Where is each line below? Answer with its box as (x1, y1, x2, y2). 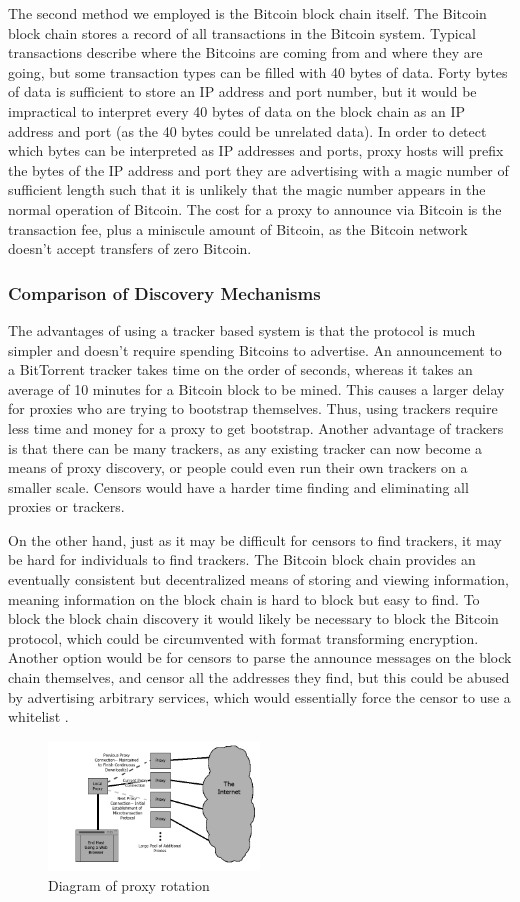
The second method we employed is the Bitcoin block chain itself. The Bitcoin (8, 3, 487, 23)
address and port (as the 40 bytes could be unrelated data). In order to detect (8, 120, 487, 141)
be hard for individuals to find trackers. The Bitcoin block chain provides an (8, 549, 476, 570)
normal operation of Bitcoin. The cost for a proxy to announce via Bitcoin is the (8, 198, 502, 219)
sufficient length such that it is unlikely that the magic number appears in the (8, 179, 486, 200)
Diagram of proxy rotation (48, 874, 210, 895)
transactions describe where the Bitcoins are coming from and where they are (8, 42, 483, 63)
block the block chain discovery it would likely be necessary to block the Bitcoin (8, 608, 499, 629)
